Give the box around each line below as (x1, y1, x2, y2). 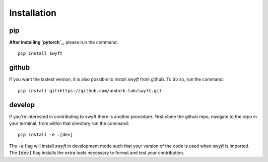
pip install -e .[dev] (18, 132, 73, 138)
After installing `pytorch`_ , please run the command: (9, 40, 118, 45)
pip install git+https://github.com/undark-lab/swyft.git (18, 88, 162, 93)
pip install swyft (18, 51, 63, 56)
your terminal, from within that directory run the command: (9, 121, 129, 126)
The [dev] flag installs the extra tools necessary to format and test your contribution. (9, 150, 185, 156)
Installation (9, 7, 57, 18)
